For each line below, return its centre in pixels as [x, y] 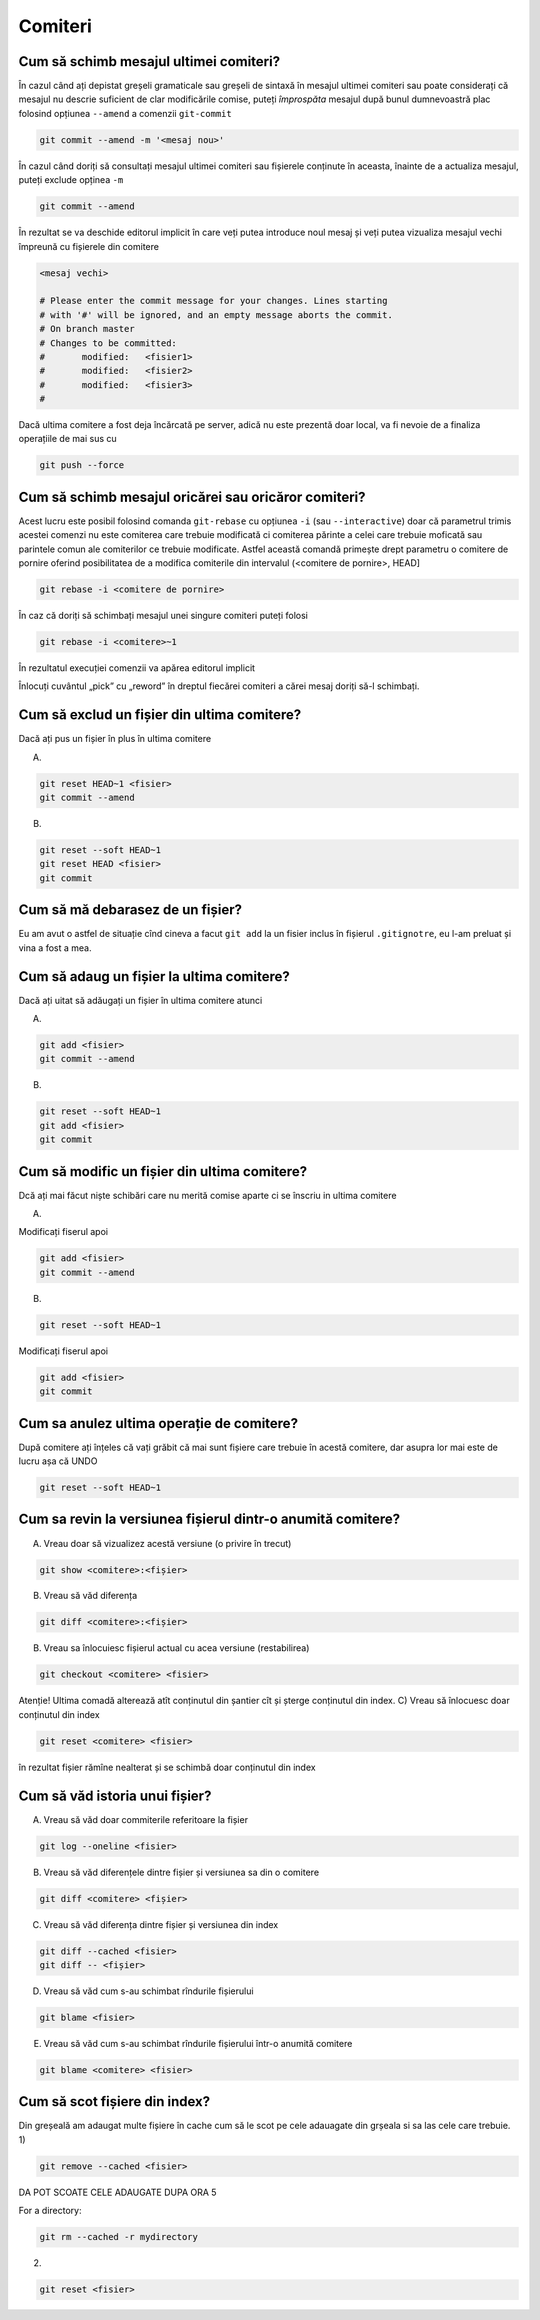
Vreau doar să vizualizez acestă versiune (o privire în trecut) [167, 1543]
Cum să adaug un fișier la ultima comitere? [154, 976]
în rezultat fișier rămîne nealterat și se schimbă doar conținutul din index [167, 1767]
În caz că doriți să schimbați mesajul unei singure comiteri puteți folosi [163, 616]
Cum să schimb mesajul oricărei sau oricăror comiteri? [192, 496]
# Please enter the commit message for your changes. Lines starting [213, 301]
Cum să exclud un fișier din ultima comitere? [160, 715]
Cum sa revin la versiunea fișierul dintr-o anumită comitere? [209, 1519]
